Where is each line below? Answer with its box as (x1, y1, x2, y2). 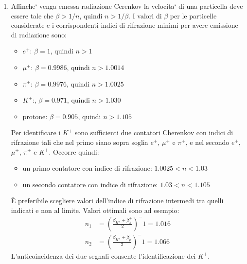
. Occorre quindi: (49, 146, 99, 157)
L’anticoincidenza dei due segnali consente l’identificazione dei (11, 250, 196, 261)
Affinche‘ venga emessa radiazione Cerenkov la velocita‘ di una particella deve (11, 1, 243, 11)
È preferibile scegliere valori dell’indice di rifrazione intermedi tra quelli (11, 195, 224, 206)
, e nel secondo (185, 137, 229, 147)
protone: (22, 111, 48, 121)
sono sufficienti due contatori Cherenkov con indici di (74, 127, 233, 138)
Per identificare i (11, 127, 61, 138)
